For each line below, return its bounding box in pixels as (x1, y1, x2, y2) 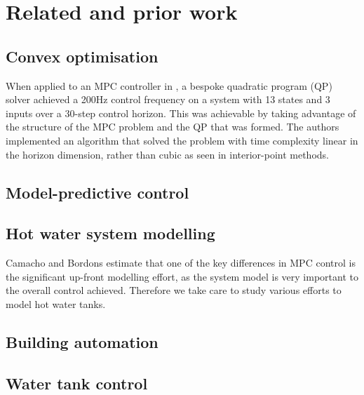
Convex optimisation (6, 45, 159, 67)
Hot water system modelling (6, 222, 215, 244)
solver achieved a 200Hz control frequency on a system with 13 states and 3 (6, 92, 330, 107)
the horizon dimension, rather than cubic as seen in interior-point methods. (6, 147, 329, 161)
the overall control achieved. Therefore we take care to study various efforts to (6, 283, 342, 297)
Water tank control (6, 372, 148, 394)
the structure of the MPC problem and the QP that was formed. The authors (6, 119, 339, 134)
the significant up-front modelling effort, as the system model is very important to (6, 269, 358, 283)
